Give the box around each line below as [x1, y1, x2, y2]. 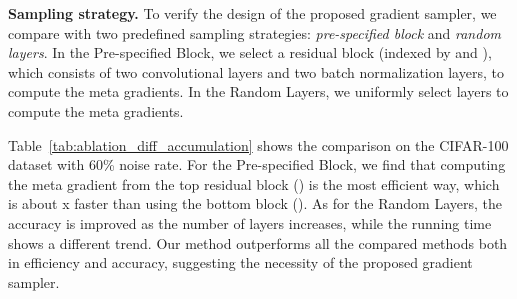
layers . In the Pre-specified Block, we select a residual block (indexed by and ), [8, 42, 492, 63]
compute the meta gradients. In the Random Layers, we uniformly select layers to [8, 81, 509, 102]
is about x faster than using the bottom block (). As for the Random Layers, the [8, 193, 503, 214]
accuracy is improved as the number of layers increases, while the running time [8, 212, 492, 233]
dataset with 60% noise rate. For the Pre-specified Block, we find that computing [8, 154, 506, 175]
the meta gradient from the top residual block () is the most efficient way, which [8, 173, 500, 194]
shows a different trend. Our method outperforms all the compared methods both [8, 232, 508, 253]
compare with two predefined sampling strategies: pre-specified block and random [8, 22, 501, 43]
